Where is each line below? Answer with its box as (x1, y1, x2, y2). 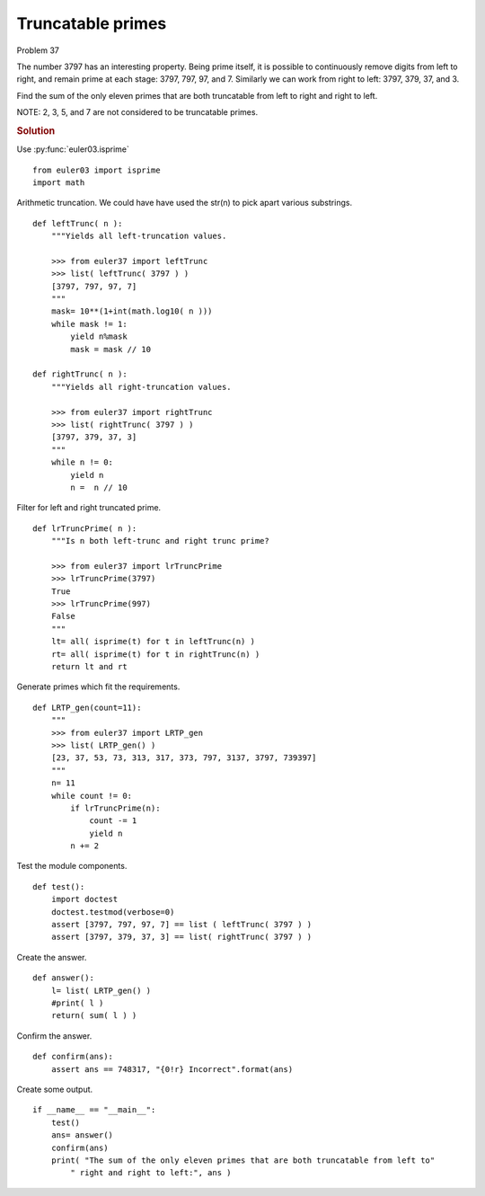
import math (32, 177, 85, 188)
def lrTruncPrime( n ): (32, 523, 137, 534)
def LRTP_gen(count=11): (32, 702, 142, 713)
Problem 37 (16, 45, 60, 56)
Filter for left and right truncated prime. (16, 502, 162, 513)
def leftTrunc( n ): (32, 218, 123, 228)
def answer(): (32, 973, 94, 983)
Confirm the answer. (16, 1030, 93, 1041)
